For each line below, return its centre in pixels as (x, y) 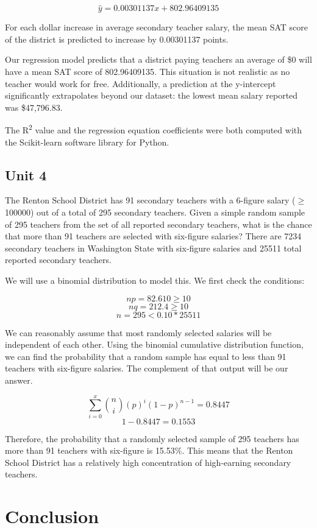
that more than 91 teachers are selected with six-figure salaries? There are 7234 (153, 236)
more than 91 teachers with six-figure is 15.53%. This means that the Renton (149, 450)
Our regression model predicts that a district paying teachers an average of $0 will (158, 59)
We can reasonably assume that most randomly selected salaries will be (138, 332)
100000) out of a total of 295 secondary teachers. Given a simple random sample (155, 212)
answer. (19, 380)
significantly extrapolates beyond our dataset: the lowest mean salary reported (151, 95)
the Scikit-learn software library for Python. (87, 142)
